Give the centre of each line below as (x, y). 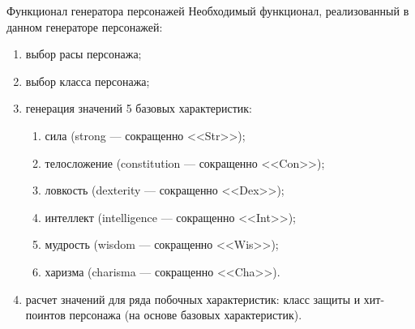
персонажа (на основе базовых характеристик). (186, 315)
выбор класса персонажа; (88, 81)
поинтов (45, 315)
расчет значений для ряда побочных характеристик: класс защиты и (193, 299)
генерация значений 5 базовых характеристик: (139, 108)
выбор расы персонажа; (83, 54)
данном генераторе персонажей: (85, 26)
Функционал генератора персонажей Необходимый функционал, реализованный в (208, 11)
